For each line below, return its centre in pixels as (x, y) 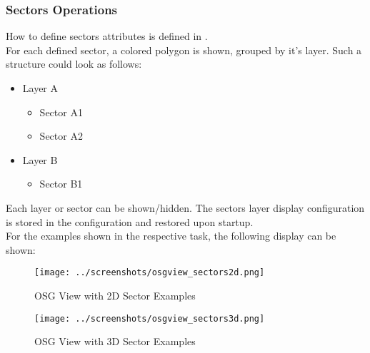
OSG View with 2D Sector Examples (115, 295)
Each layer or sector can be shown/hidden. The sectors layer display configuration (185, 207)
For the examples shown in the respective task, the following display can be (171, 236)
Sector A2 (61, 136)
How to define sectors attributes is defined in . (107, 36)
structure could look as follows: (74, 64)
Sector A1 (61, 112)
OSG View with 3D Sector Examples (115, 341)
